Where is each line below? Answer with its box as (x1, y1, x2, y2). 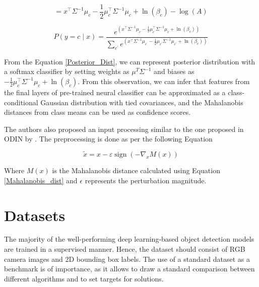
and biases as (154, 66, 195, 77)
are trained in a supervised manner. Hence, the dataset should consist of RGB (4, 244, 245, 254)
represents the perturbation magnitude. (85, 175, 207, 185)
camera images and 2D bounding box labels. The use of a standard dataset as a (4, 253, 250, 264)
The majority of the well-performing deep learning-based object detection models (4, 234, 254, 244)
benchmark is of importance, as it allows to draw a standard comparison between (4, 263, 255, 274)
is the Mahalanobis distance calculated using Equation (52, 165, 220, 176)
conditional (4, 97, 38, 107)
